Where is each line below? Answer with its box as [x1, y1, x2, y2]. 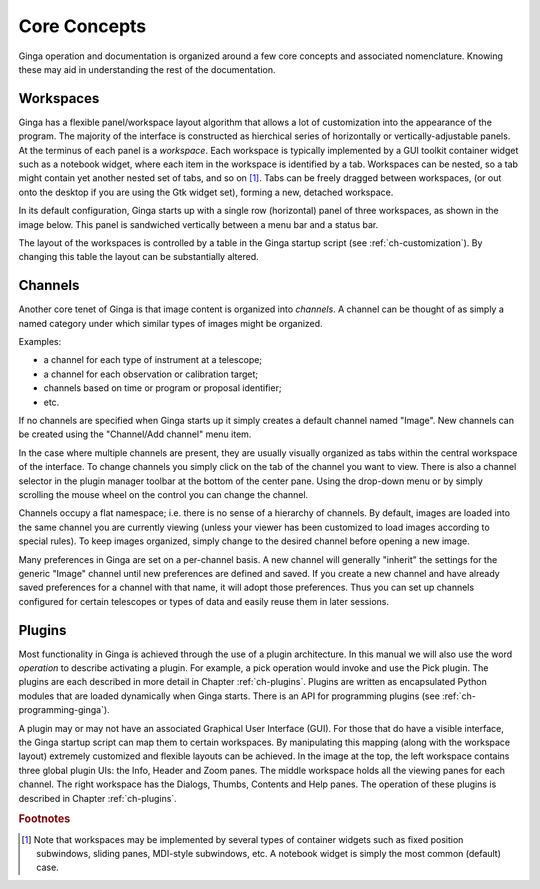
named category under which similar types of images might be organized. [18, 317, 324, 329]
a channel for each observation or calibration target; [43, 368, 259, 380]
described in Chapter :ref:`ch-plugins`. [18, 792, 177, 804]
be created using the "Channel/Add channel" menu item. [18, 428, 252, 440]
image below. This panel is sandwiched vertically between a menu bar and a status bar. [18, 218, 379, 230]
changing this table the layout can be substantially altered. [18, 251, 259, 263]
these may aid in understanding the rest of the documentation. [18, 63, 276, 75]
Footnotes [18, 812, 71, 826]
